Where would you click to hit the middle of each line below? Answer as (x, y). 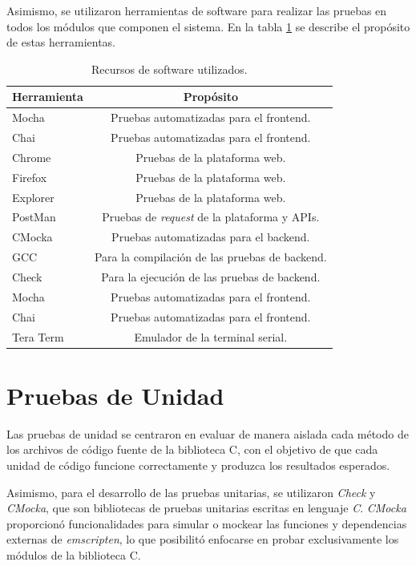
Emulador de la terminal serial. (211, 336)
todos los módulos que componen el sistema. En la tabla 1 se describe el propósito (208, 26)
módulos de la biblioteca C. (74, 554)
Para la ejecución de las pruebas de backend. (211, 276)
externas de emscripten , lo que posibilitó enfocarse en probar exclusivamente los (203, 539)
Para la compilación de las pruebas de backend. (210, 257)
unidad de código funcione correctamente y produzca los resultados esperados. (198, 465)
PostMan (34, 217)
